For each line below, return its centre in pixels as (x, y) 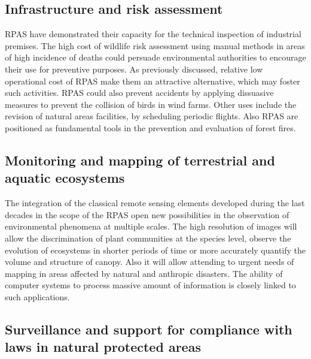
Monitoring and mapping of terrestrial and (140, 160)
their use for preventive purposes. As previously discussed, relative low (134, 69)
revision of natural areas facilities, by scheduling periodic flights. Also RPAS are (152, 116)
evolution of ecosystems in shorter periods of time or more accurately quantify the (155, 250)
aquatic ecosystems (65, 178)
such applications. (37, 296)
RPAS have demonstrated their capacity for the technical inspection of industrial (153, 34)
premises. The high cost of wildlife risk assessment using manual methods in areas (155, 45)
